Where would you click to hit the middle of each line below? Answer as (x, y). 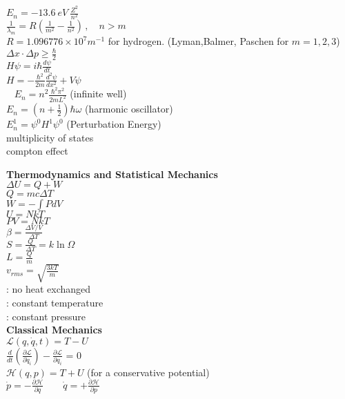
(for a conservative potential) (148, 372)
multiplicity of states (50, 137)
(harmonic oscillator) (129, 109)
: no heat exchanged (49, 289)
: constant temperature (55, 302)
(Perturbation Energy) (114, 124)
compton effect (37, 151)
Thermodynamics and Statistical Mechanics (112, 174)
